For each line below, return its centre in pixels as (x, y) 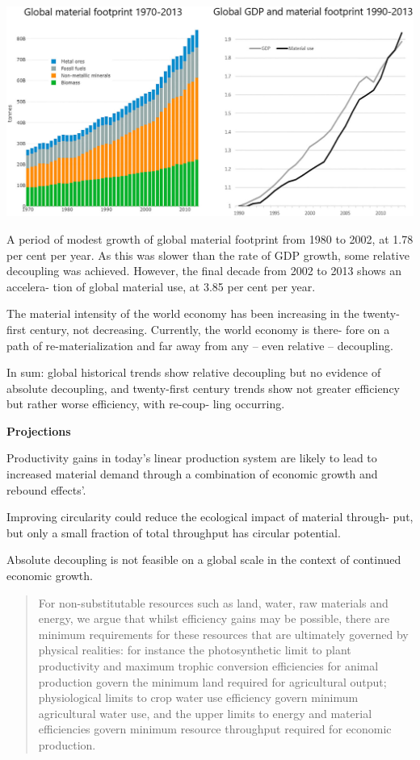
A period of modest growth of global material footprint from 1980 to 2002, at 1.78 (210, 238)
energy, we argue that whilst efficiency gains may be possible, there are (214, 618)
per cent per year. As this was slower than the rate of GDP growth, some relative (208, 255)
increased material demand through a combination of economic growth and (192, 474)
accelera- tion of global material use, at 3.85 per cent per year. (161, 286)
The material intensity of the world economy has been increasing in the (183, 313)
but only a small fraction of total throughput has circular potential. (174, 532)
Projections (39, 430)
